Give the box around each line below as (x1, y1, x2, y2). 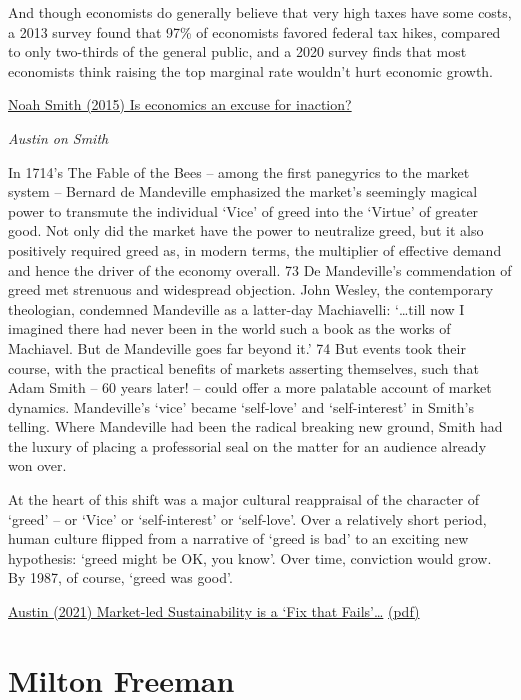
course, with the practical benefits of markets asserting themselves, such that (8, 357, 479, 378)
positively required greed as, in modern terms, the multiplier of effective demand (8, 239, 502, 260)
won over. (8, 455, 67, 476)
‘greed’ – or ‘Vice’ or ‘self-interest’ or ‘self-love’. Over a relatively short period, (8, 508, 487, 529)
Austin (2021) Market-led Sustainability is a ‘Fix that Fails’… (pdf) (8, 601, 420, 622)
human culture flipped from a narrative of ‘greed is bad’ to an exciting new (8, 528, 469, 549)
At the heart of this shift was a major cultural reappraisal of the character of (8, 489, 480, 510)
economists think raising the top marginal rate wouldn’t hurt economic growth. (8, 60, 494, 81)
